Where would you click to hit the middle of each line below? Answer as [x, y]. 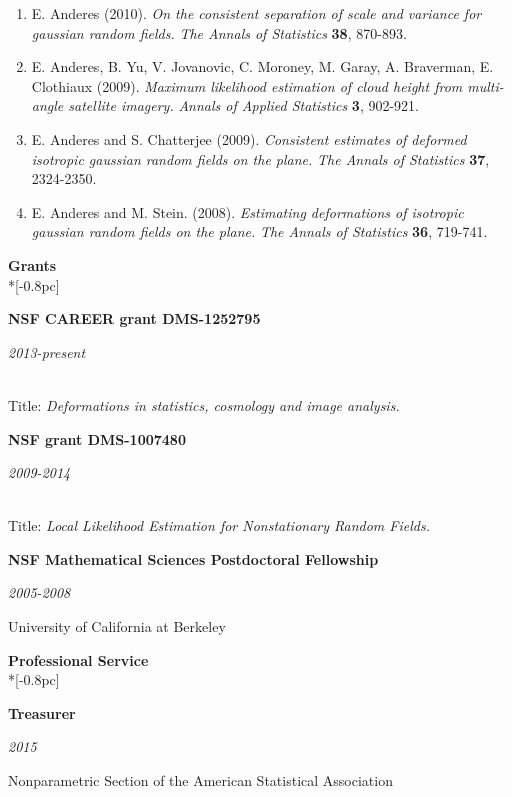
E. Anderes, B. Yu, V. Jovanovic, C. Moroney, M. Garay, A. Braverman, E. [262, 66]
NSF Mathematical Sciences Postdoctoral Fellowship [193, 558]
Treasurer [42, 712]
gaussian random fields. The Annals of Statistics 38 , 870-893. [219, 32]
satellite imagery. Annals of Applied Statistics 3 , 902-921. [243, 105]
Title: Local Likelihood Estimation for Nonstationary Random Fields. [219, 525]
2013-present [47, 351]
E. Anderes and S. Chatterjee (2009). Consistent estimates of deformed [249, 138]
